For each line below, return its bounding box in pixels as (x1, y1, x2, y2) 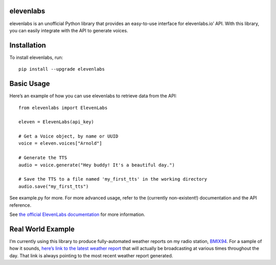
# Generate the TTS (18, 155, 67, 161)
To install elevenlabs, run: (9, 54, 63, 60)
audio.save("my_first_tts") (18, 183, 89, 189)
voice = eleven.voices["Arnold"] (18, 141, 102, 146)
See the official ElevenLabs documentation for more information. (9, 211, 146, 217)
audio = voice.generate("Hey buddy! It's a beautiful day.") (18, 162, 175, 168)
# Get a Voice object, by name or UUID (18, 134, 119, 139)
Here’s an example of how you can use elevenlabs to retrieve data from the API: (9, 93, 177, 99)
